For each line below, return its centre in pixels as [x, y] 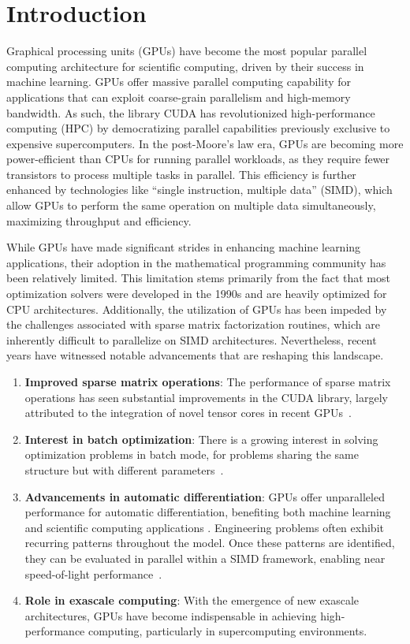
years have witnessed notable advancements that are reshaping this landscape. [195, 355]
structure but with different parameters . [124, 469]
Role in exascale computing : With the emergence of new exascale [192, 600]
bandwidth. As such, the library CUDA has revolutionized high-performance [191, 112]
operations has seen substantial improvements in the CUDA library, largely [206, 397]
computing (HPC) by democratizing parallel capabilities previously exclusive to [198, 128]
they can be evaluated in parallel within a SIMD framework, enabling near [205, 558]
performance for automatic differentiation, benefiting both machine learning [208, 512]
